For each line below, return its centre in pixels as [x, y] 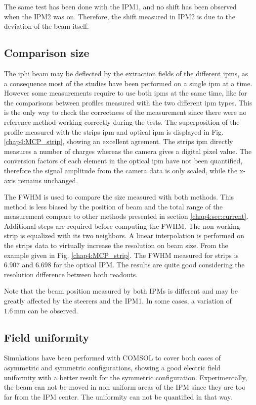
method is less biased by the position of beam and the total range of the [113, 206]
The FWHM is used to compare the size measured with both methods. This [119, 197]
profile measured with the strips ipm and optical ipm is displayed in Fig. [114, 131]
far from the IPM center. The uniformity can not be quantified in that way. [118, 396]
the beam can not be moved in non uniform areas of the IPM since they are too [125, 387]
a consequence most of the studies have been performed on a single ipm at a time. [128, 83]
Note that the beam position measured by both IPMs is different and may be [121, 291]
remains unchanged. [48, 180]
